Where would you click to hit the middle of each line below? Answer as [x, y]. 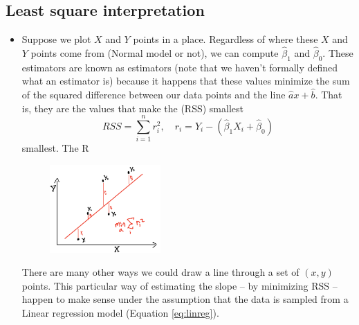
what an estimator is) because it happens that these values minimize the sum [186, 81]
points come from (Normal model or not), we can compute [155, 53]
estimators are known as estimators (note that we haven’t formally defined [180, 67]
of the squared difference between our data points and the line [154, 94]
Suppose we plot [56, 39]
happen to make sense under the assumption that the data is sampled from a [185, 299]
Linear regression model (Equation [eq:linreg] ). [120, 312]
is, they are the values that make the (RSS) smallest [132, 108]
